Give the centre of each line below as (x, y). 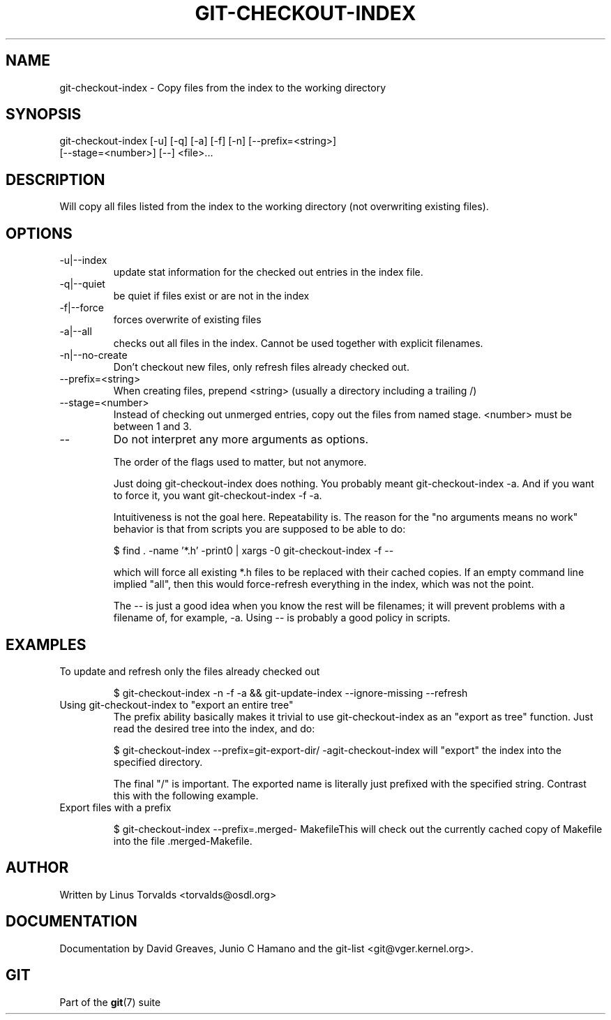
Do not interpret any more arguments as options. (241, 439)
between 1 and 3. (152, 427)
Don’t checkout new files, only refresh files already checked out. (261, 367)
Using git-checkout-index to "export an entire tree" (176, 704)
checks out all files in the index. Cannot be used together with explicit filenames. (298, 343)
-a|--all (76, 332)
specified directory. (158, 762)
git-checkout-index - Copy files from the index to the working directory (223, 87)
